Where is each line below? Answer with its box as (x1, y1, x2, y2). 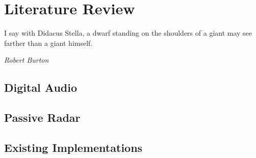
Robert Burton (4, 55, 49, 65)
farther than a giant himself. (4, 37, 93, 48)
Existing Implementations (4, 139, 143, 155)
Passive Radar (4, 110, 81, 125)
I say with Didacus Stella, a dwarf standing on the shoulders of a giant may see (4, 28, 252, 38)
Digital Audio (4, 80, 78, 95)
